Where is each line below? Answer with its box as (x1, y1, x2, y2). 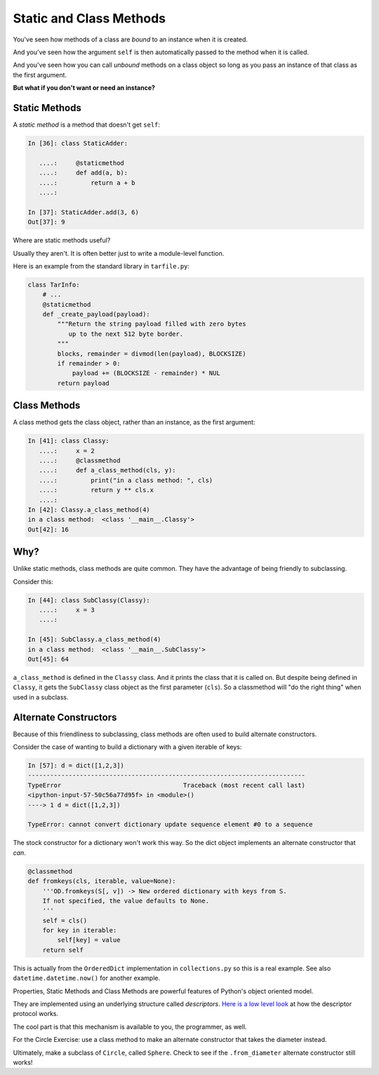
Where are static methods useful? (13, 236, 111, 245)
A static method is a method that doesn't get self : (13, 120, 161, 129)
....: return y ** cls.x (39, 486, 154, 494)
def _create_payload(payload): (42, 310, 150, 318)
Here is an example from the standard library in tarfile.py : (13, 262, 189, 270)
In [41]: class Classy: (27, 437, 110, 445)
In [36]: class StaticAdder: (27, 139, 128, 147)
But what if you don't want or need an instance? (13, 84, 156, 92)
